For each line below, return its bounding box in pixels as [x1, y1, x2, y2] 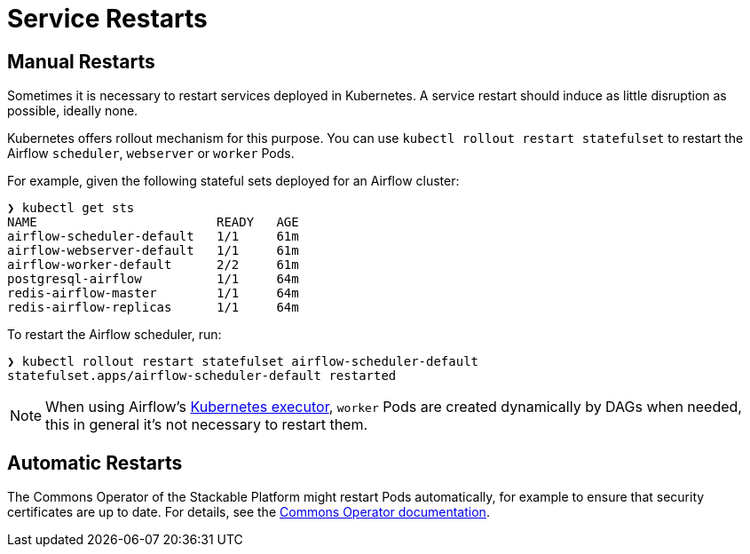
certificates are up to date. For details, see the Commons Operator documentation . [7, 504, 490, 520]
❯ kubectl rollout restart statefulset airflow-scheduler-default [7, 354, 479, 369]
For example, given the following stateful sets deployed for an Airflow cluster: [7, 173, 460, 189]
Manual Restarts [7, 50, 155, 73]
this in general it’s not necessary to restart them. [45, 415, 368, 434]
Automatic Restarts [7, 451, 183, 474]
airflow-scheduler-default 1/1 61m [7, 229, 299, 244]
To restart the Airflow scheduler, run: [7, 327, 222, 343]
